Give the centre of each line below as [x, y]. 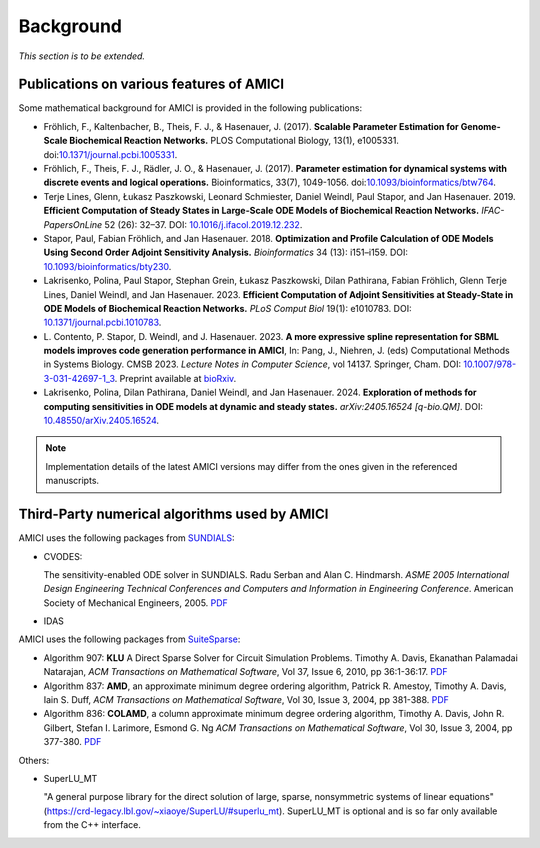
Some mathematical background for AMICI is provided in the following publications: [190, 108]
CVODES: [63, 556]
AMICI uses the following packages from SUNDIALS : [126, 538]
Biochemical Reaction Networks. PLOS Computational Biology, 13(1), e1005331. [234, 141]
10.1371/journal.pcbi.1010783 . [102, 322]
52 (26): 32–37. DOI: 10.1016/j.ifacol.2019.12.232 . [203, 224]
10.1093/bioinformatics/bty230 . [107, 266]
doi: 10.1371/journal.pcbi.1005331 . [110, 154]
